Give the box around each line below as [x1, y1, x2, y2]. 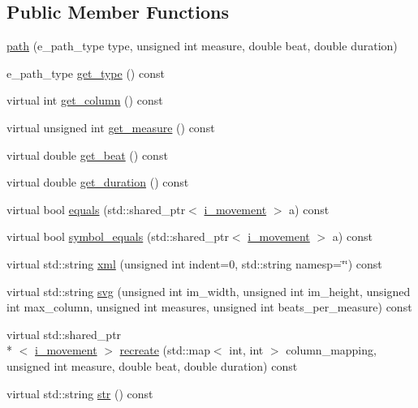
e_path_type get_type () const [6, 64, 165, 81]
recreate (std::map [119, 341, 210, 359]
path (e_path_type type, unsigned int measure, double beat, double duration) [6, 37, 398, 54]
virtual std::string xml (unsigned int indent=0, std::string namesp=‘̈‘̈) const [6, 255, 382, 272]
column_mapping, [286, 341, 377, 359]
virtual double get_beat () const [6, 146, 168, 163]
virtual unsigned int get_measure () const [6, 118, 215, 135]
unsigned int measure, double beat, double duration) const [6, 357, 298, 374]
